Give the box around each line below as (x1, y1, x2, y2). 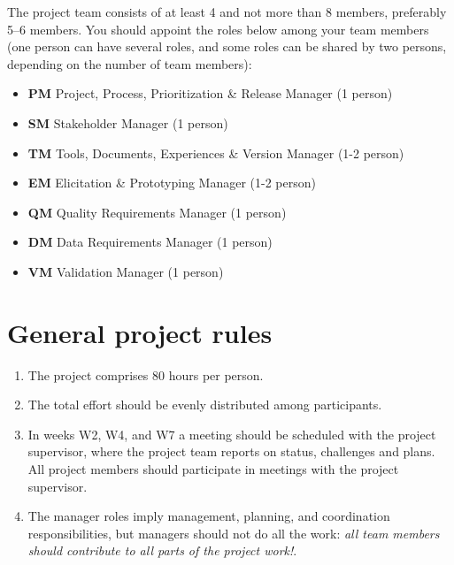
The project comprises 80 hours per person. (27, 365, 264, 384)
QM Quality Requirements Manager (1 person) (27, 202, 287, 221)
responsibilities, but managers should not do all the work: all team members (27, 523, 440, 542)
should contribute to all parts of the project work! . (27, 541, 297, 560)
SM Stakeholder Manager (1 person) (27, 113, 228, 132)
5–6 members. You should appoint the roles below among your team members (7, 19, 429, 38)
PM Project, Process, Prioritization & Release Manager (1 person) (27, 84, 393, 103)
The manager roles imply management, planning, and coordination (27, 507, 390, 525)
